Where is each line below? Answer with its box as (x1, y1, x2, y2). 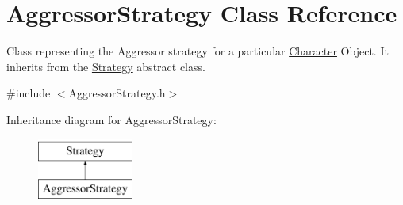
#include (6, 85, 51, 101)
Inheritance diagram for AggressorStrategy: (6, 111, 217, 127)
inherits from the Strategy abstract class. (6, 58, 205, 74)
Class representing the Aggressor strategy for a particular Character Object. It (6, 43, 389, 59)
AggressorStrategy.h (68, 85, 166, 101)
